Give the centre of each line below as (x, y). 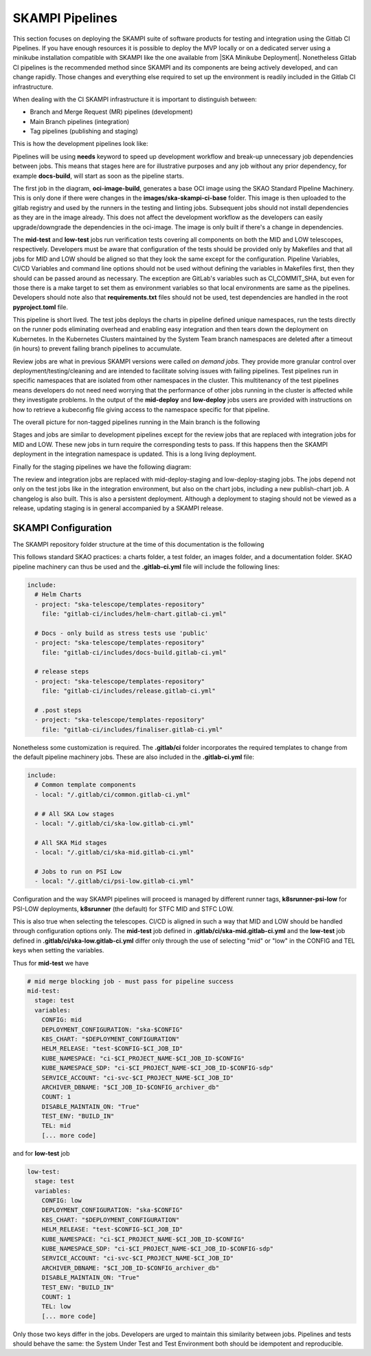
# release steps (62, 672)
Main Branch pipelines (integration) (80, 121)
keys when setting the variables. (58, 950)
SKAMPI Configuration (63, 528)
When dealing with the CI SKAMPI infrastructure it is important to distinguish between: (135, 99)
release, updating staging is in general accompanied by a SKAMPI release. (118, 508)
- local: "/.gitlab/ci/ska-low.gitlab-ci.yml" (114, 823)
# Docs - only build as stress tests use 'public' (122, 633)
